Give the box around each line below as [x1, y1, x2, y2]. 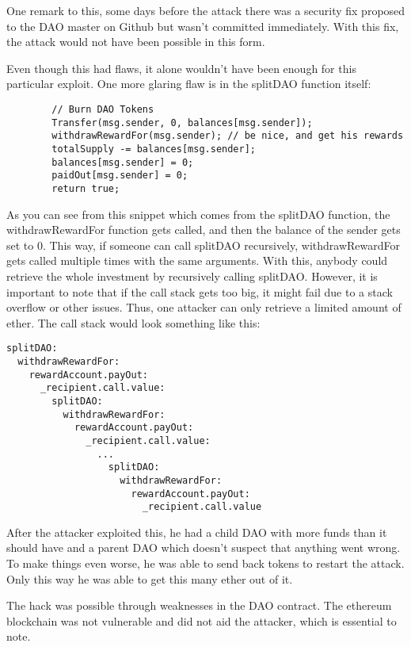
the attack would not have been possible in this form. [6, 33, 265, 50]
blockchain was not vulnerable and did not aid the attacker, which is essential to [6, 612, 397, 629]
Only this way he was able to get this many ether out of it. [6, 570, 293, 587]
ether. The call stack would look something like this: [6, 314, 261, 331]
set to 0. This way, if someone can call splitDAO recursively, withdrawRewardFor [6, 236, 400, 253]
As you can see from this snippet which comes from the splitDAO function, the [6, 205, 390, 222]
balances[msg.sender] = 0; [51, 156, 194, 168]
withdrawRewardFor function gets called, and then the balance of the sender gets [6, 221, 401, 238]
